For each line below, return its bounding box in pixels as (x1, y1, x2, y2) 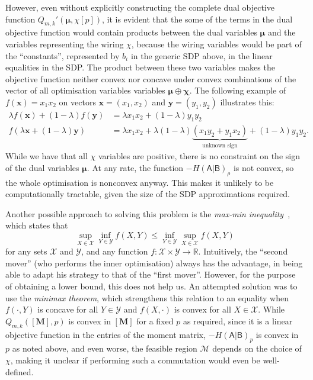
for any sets (5, 245, 47, 257)
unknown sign (202, 142, 238, 149)
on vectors (59, 95, 96, 108)
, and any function (81, 245, 148, 257)
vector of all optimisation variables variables (5, 84, 165, 96)
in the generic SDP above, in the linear (130, 49, 273, 62)
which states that (5, 219, 68, 231)
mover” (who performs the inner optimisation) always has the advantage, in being (5, 256, 303, 269)
